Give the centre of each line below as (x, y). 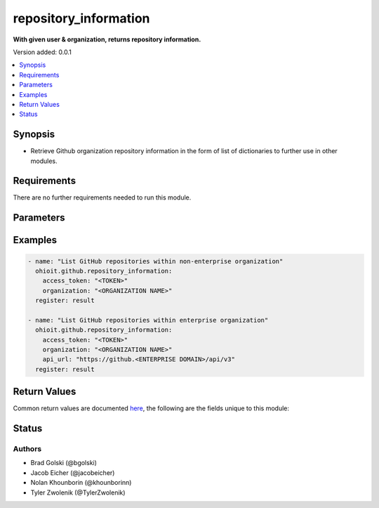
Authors (27, 449)
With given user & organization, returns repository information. (107, 39)
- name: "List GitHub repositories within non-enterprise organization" (155, 261)
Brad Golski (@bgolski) (64, 463)
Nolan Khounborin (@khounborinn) (81, 483)
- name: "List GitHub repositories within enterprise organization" (148, 320)
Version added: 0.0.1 (42, 52)
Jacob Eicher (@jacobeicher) (73, 473)
